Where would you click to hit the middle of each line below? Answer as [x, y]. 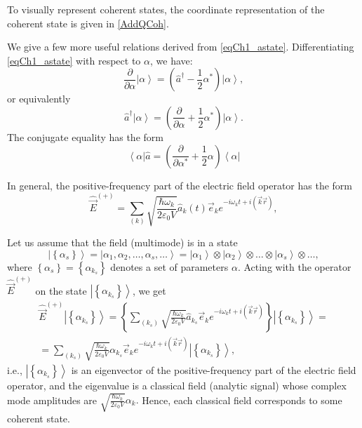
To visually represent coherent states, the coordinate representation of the [166, 9]
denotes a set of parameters [169, 266]
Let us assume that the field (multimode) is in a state [122, 242]
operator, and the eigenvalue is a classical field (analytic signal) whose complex [177, 385]
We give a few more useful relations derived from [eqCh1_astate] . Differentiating [181, 47]
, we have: [172, 60]
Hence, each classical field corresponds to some [242, 399]
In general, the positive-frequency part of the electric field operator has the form [180, 185]
